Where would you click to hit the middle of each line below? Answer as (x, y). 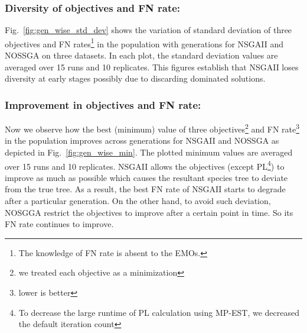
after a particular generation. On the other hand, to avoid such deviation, (138, 200)
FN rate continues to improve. (59, 224)
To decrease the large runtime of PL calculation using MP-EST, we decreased (159, 312)
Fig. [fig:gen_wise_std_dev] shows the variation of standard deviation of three (148, 30)
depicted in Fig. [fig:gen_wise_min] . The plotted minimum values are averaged (149, 152)
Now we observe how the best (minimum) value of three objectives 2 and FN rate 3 (152, 128)
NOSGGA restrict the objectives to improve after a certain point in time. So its (149, 212)
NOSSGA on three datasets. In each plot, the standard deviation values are (141, 55)
